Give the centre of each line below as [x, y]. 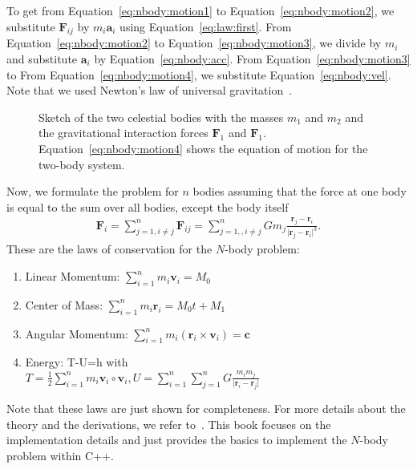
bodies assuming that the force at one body [300, 191]
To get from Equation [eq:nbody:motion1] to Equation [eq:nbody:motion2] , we [200, 10]
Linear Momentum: [73, 276]
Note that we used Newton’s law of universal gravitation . [150, 90]
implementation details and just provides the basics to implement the [177, 440]
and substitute [42, 58]
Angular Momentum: [77, 333]
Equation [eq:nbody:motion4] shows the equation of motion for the [203, 148]
